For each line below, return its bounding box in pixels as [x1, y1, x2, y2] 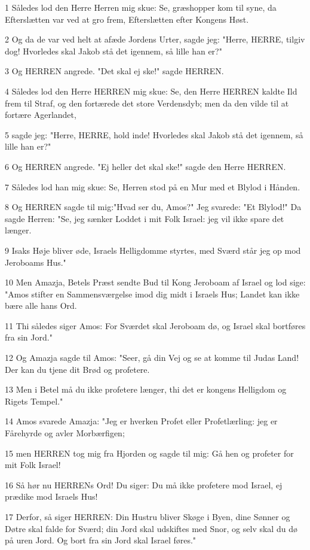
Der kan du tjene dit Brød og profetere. [5, 363, 150, 375]
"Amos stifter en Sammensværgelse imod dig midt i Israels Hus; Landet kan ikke [5, 287, 300, 300]
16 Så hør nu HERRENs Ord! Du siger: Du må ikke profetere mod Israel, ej [5, 478, 283, 491]
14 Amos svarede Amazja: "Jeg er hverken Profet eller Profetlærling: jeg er [5, 415, 278, 427]
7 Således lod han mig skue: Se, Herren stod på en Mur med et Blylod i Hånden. [5, 180, 300, 193]
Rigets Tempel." [5, 394, 63, 407]
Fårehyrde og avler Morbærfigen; [5, 427, 125, 439]
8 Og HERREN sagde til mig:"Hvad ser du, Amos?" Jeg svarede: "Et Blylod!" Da [5, 200, 302, 213]
